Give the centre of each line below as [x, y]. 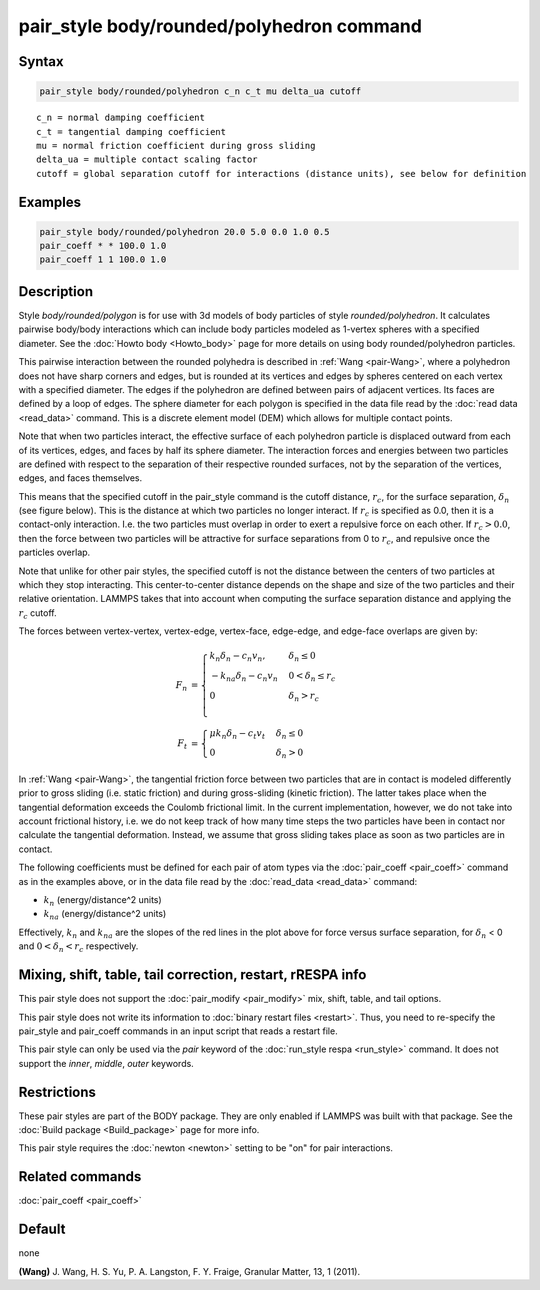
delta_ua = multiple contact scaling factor [147, 159]
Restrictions [57, 1091]
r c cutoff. [37, 613]
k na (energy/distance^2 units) [105, 915]
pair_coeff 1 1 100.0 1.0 [103, 259]
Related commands [80, 1176]
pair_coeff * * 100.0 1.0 [103, 246]
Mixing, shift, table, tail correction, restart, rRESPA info [192, 975]
